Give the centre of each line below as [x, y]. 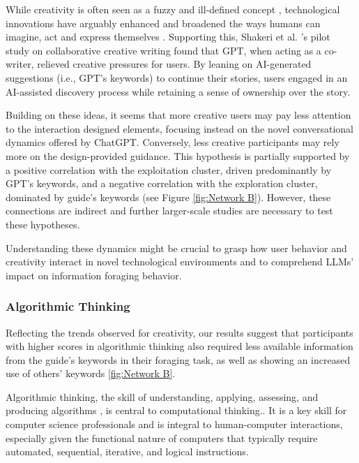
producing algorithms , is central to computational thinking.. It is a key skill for [176, 410]
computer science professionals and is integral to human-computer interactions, [174, 424]
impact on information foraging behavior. [94, 275]
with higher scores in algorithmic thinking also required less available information [179, 346]
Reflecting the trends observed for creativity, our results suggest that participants [179, 332]
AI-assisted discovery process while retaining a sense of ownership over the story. [178, 91]
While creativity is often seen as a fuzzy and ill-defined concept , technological [173, 9]
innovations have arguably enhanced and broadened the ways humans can [163, 23]
